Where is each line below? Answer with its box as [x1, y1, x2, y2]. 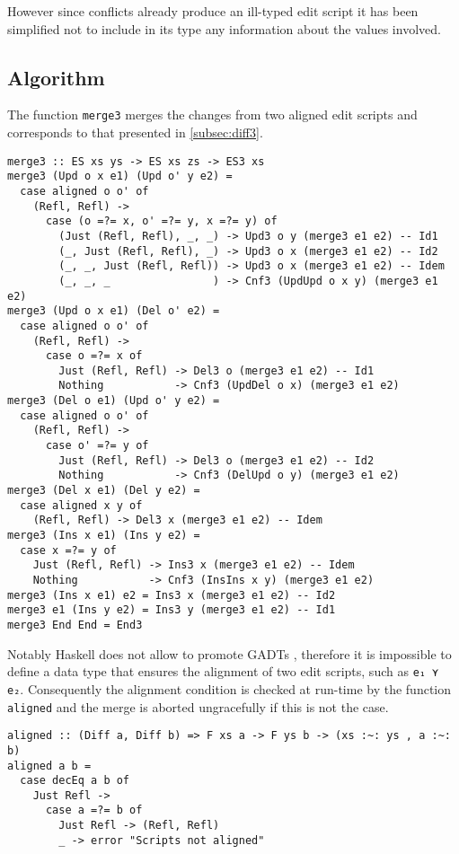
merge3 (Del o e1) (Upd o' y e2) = [7, 394, 220, 408]
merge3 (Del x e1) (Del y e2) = [7, 484, 200, 497]
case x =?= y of [20, 543, 117, 557]
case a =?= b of [45, 804, 143, 817]
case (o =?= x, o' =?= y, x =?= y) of [45, 215, 278, 228]
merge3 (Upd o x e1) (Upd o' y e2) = [7, 170, 233, 183]
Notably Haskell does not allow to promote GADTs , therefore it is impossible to [7, 644, 452, 663]
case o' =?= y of [45, 439, 149, 453]
